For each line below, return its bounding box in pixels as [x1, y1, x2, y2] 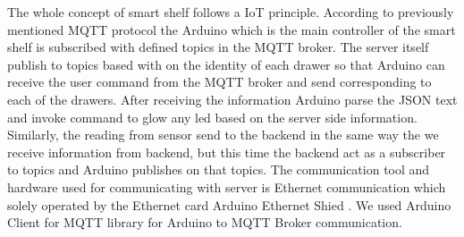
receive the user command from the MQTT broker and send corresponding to [7, 72, 432, 91]
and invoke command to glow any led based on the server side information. [7, 107, 418, 126]
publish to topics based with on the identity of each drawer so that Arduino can [7, 55, 445, 73]
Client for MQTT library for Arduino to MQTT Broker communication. [7, 213, 402, 232]
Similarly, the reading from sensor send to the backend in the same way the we [7, 125, 439, 144]
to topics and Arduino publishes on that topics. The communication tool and [7, 160, 430, 179]
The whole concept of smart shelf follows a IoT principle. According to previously [7, 3, 454, 21]
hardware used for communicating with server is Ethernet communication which [7, 177, 446, 196]
